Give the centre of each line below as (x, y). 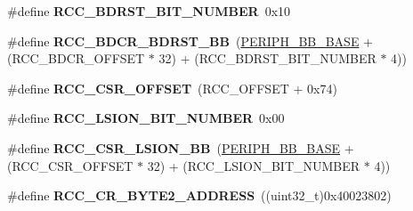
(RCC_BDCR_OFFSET (76, 58)
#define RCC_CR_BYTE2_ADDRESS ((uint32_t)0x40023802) (199, 195)
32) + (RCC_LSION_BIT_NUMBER (254, 165)
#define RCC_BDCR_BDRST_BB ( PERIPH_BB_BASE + (190, 41)
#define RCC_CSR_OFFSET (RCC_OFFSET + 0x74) (172, 88)
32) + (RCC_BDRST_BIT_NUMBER (267, 58)
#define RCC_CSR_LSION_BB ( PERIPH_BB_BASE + (181, 147)
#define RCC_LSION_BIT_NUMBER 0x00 (146, 118)
